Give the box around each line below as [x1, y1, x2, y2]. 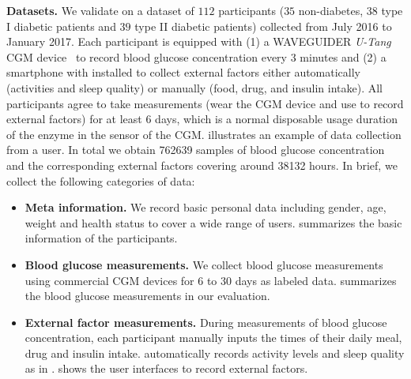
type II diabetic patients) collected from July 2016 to [134, 17, 392, 34]
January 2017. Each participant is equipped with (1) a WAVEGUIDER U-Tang [6, 33, 391, 50]
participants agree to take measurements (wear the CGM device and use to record [6, 95, 404, 111]
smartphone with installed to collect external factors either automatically [6, 64, 360, 81]
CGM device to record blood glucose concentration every [6, 48, 287, 65]
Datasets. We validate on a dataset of [6, 2, 194, 18]
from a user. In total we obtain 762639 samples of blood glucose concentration [6, 141, 385, 158]
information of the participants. [25, 230, 178, 246]
